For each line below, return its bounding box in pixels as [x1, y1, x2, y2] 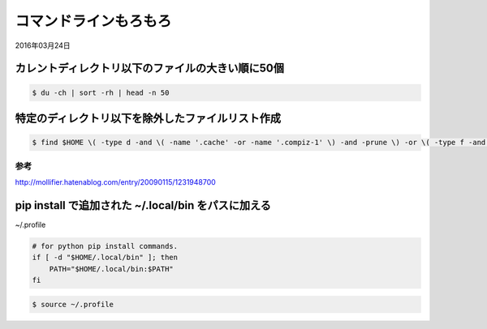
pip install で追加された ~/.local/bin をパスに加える [15, 199, 272, 212]
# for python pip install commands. [32, 241, 179, 250]
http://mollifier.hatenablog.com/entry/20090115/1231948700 [15, 177, 217, 186]
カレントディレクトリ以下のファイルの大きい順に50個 [15, 62, 284, 75]
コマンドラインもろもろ [15, 12, 172, 30]
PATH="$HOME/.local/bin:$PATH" [49, 264, 174, 273]
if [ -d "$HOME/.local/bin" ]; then [32, 253, 179, 263]
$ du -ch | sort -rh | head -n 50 [32, 88, 170, 97]
